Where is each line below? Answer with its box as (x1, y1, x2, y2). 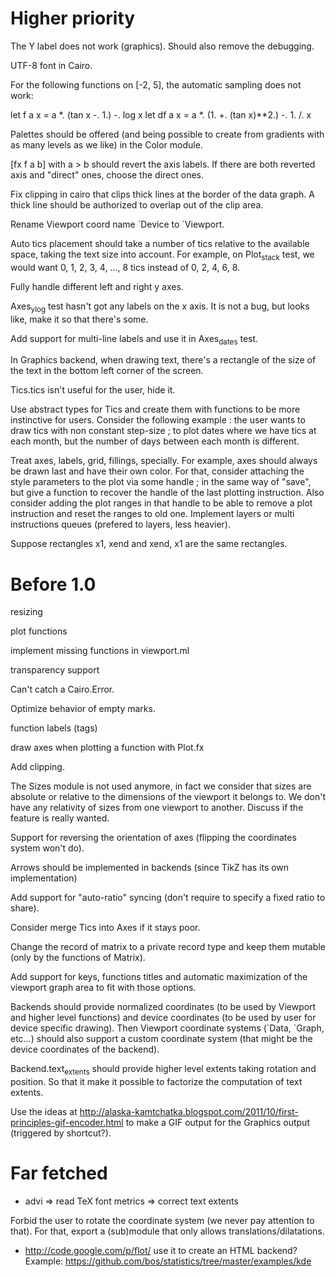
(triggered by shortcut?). (10, 1127, 112, 1139)
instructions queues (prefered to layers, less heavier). (10, 518, 231, 531)
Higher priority (10, 7, 136, 30)
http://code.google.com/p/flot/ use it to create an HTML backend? (24, 1245, 298, 1256)
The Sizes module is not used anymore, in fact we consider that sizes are (10, 780, 312, 792)
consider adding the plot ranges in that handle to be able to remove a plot (10, 497, 313, 509)
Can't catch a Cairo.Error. (10, 683, 115, 696)
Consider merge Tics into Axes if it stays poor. (10, 922, 201, 934)
